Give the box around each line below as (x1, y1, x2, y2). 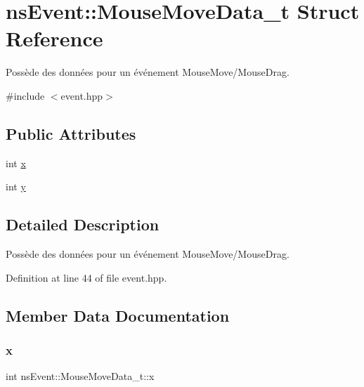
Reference (6, 24, 103, 53)
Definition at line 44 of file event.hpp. (6, 270, 167, 284)
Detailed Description (6, 214, 160, 235)
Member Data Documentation (6, 304, 230, 326)
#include (6, 88, 45, 103)
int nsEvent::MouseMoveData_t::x (6, 369, 155, 383)
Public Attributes (6, 122, 136, 144)
